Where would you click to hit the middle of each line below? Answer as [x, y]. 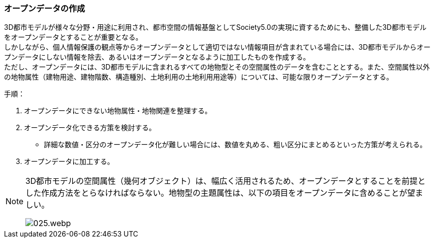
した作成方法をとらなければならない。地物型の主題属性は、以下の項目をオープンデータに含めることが [217, 193]
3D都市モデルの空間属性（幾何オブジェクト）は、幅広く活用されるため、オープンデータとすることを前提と [226, 181]
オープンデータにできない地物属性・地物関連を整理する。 [118, 111]
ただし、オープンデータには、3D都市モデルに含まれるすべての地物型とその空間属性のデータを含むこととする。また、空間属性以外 [217, 67]
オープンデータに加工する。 [69, 161]
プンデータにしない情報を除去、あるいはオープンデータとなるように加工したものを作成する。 [157, 57]
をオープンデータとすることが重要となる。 [73, 37]
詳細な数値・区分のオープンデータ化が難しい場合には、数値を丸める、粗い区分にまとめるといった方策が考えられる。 [235, 145]
